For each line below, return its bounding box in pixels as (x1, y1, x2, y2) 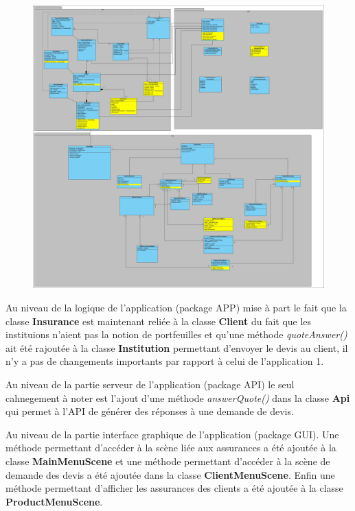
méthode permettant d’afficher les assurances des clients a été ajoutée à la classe (5, 481, 343, 495)
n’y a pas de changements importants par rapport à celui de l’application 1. (5, 354, 324, 368)
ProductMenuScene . (5, 494, 103, 508)
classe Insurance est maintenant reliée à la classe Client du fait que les (5, 313, 312, 328)
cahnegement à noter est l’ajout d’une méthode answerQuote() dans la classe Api (5, 390, 350, 405)
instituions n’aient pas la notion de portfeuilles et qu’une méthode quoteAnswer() (5, 327, 347, 342)
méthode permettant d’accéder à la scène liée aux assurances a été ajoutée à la (5, 440, 336, 455)
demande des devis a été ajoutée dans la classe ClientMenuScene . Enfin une (5, 467, 335, 482)
